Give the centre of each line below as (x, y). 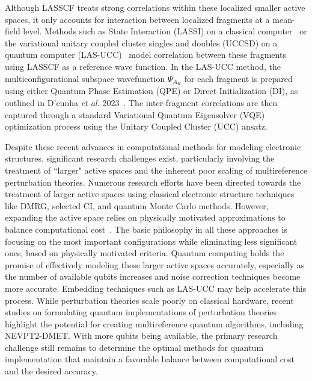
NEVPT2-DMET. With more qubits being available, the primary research (141, 335)
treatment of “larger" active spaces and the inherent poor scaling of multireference (156, 170)
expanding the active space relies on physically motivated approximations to (145, 217)
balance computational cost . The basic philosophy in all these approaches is (146, 229)
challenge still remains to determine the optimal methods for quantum (134, 347)
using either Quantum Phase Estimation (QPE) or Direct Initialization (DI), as (151, 91)
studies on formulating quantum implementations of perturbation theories (141, 312)
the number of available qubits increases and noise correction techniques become (153, 276)
